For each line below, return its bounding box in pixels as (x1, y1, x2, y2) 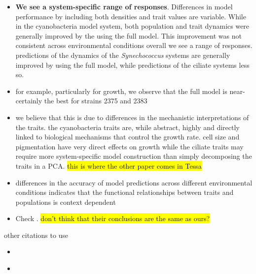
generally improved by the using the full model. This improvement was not (15, 30, 242, 41)
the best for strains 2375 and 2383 (44, 95, 147, 106)
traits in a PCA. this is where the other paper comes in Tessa (15, 160, 202, 171)
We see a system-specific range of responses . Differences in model (15, 1, 233, 11)
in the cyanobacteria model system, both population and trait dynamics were (15, 21, 250, 31)
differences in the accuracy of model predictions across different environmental (15, 177, 253, 187)
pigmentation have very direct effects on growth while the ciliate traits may (15, 141, 244, 151)
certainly (15, 95, 42, 106)
